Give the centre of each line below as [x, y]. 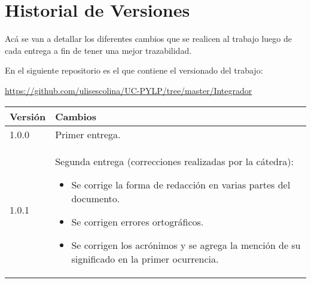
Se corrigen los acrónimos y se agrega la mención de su [186, 245]
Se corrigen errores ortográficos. [138, 221]
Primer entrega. [88, 134]
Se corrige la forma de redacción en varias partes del [181, 184]
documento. [96, 198]
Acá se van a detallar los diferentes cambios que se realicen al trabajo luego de [148, 39]
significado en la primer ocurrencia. [145, 258]
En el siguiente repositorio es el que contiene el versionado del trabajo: [134, 70]
